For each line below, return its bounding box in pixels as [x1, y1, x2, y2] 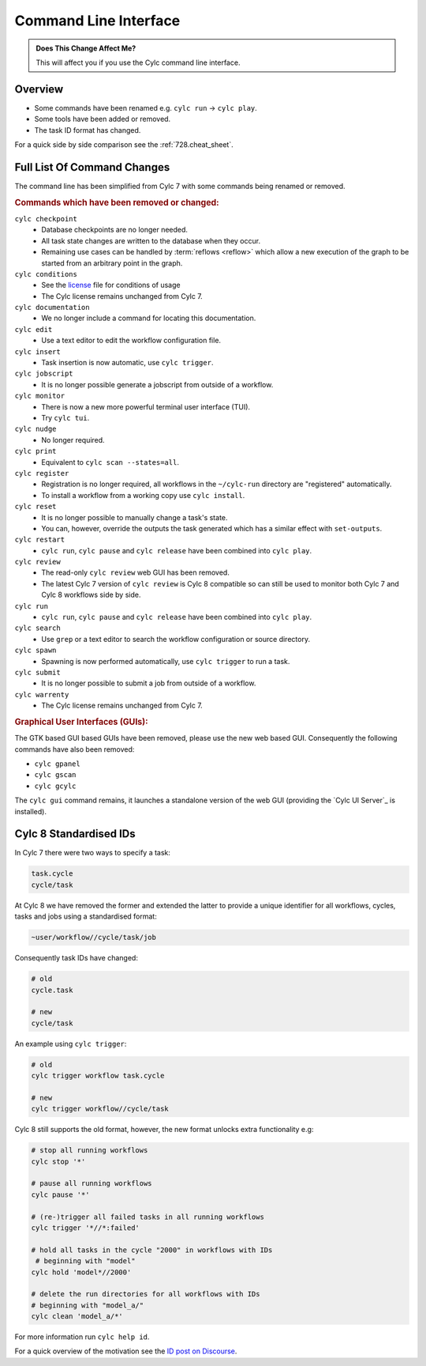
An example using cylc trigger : [14, 1039, 127, 1048]
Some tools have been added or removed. [34, 115, 171, 124]
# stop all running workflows [31, 1146, 148, 1155]
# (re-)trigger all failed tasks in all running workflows [31, 1212, 264, 1221]
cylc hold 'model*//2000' [31, 1267, 132, 1277]
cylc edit [14, 325, 53, 334]
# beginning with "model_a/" [31, 1300, 144, 1310]
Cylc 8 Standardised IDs [14, 827, 136, 841]
